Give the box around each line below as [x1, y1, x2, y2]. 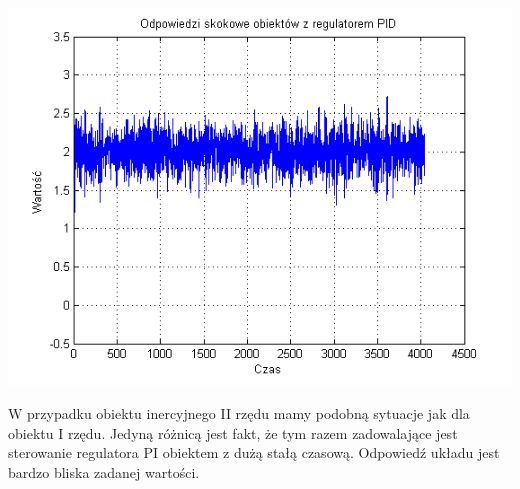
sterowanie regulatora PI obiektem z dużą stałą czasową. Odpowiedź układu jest [8, 442, 500, 463]
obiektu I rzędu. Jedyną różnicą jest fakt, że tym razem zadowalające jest [8, 422, 458, 443]
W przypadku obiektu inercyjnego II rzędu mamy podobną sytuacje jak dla [8, 402, 470, 423]
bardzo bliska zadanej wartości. [8, 461, 200, 482]
